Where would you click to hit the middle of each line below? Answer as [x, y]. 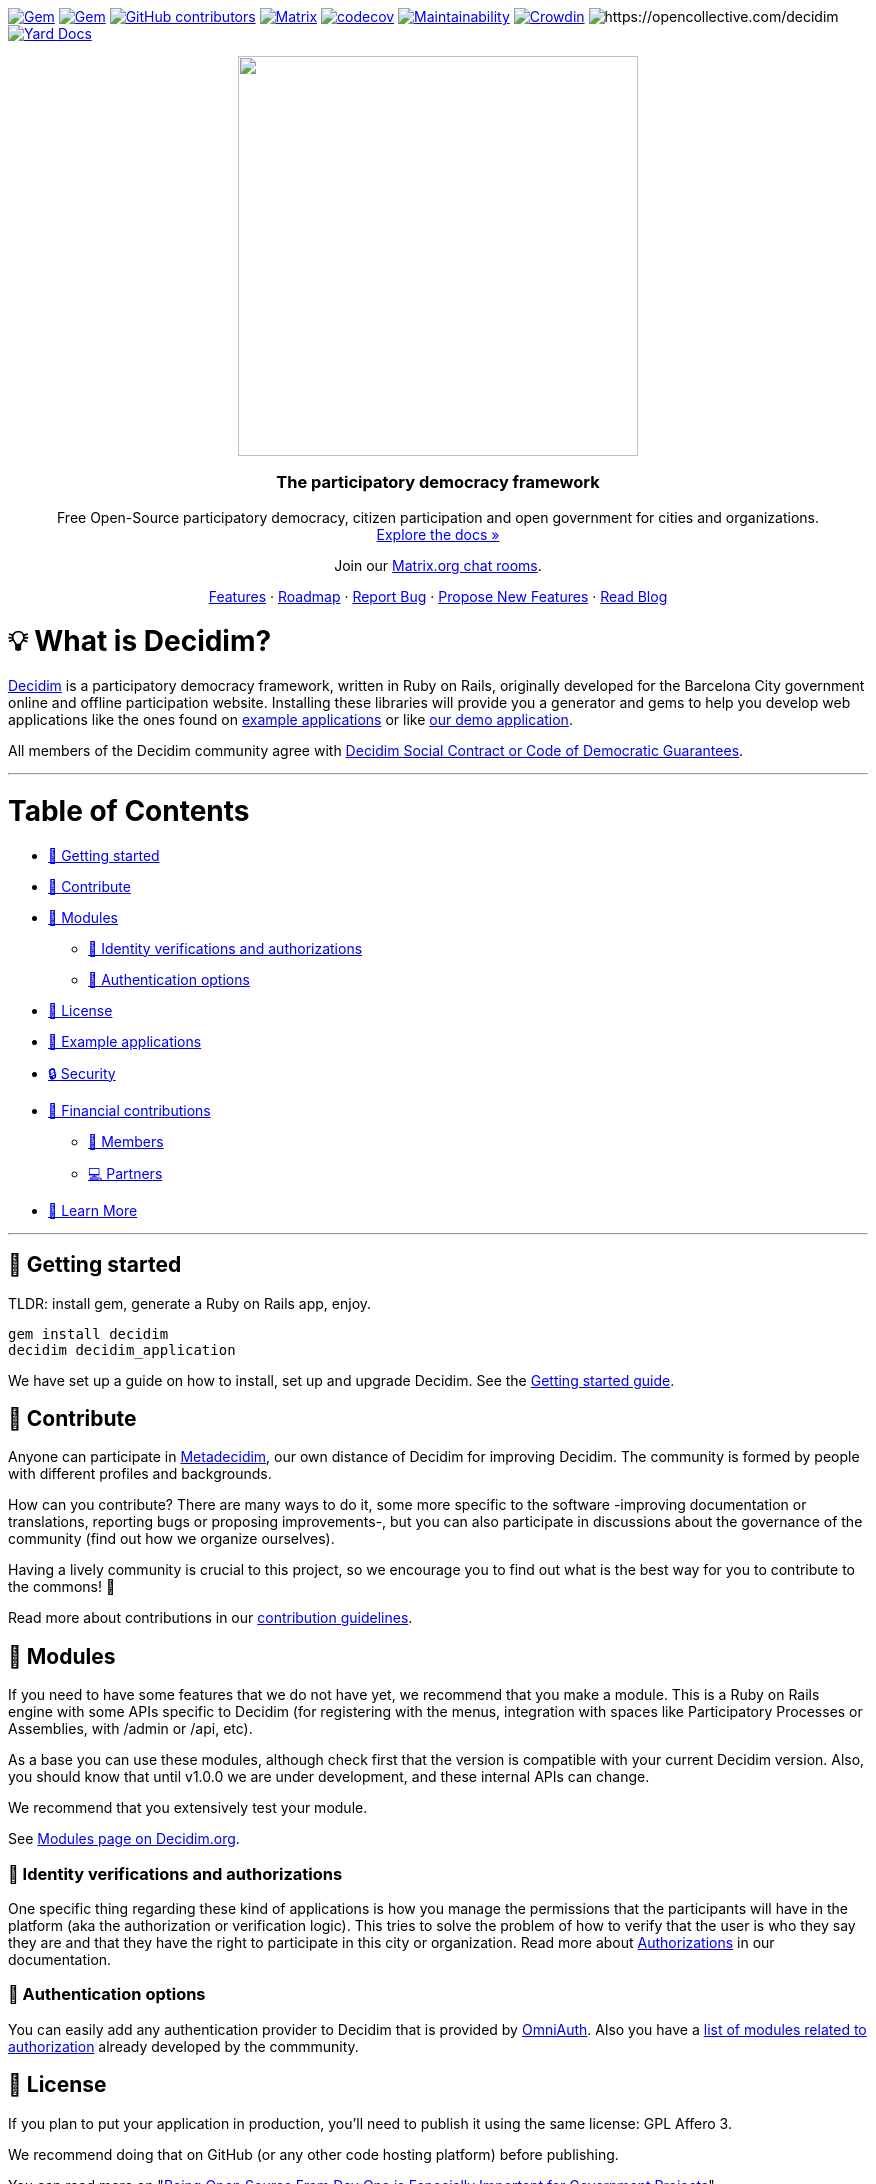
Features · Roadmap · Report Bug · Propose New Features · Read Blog [438, 596]
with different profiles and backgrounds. [140, 1474]
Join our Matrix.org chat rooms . [438, 565]
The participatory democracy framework [438, 482]
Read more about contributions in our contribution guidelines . [210, 1618]
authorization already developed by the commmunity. [183, 2046]
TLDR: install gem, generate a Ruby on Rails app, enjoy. [190, 1303]
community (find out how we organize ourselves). [171, 1539]
